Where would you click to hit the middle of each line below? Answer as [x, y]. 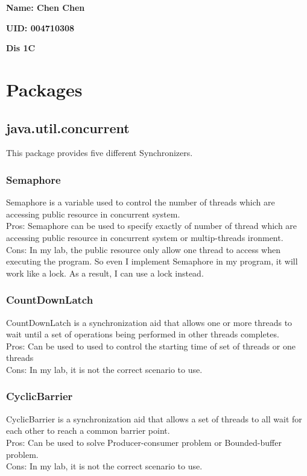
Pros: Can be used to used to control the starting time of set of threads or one [151, 346]
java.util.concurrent [68, 127]
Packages [44, 89]
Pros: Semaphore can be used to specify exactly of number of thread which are [152, 226]
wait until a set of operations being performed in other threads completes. [143, 334]
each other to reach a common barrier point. [88, 431]
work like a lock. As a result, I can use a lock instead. [105, 273]
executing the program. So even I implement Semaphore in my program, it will [152, 261]
